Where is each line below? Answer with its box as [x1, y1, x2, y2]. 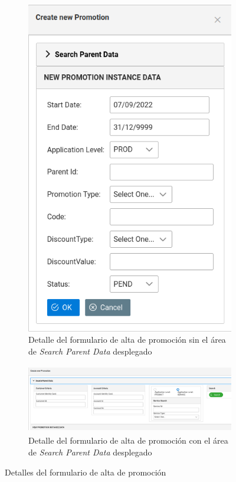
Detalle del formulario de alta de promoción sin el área [28, 333, 226, 346]
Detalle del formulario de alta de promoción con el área [28, 434, 228, 447]
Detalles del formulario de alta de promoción [5, 465, 166, 478]
